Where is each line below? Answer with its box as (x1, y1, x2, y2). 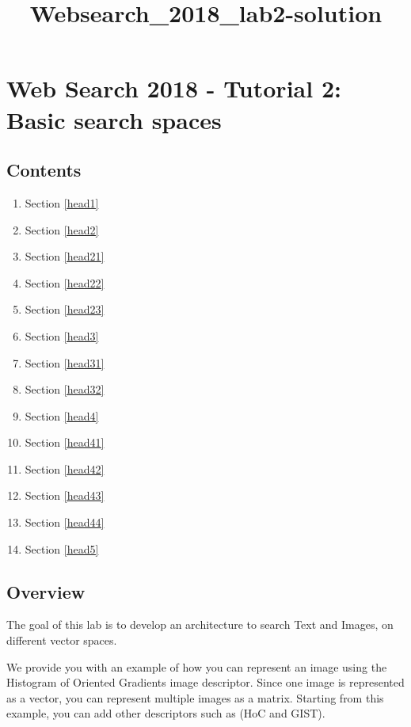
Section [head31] (25, 354, 105, 371)
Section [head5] (25, 540, 99, 557)
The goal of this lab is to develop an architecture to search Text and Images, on (6, 616, 394, 633)
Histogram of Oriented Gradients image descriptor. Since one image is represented (6, 674, 405, 691)
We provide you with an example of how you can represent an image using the (6, 658, 387, 675)
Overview (6, 579, 86, 603)
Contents (6, 158, 82, 182)
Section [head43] (25, 487, 105, 504)
